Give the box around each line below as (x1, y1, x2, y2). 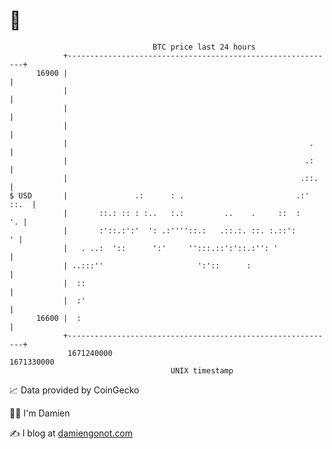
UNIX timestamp (170, 365, 234, 376)
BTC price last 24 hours (152, 42, 256, 52)
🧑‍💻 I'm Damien (9, 407, 71, 419)
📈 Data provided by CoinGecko (9, 384, 140, 396)
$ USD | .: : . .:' (9, 190, 310, 201)
